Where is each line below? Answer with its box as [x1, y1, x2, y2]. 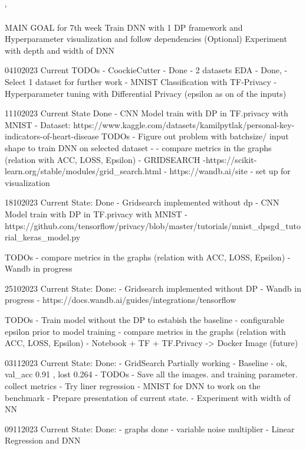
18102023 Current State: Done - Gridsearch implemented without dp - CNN [5, 196, 279, 208]
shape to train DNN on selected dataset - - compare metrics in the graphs [5, 141, 272, 154]
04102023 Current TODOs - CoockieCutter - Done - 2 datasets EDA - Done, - [5, 64, 288, 76]
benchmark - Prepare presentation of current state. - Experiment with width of [5, 391, 291, 403]
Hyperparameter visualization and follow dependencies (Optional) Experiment [5, 32, 287, 45]
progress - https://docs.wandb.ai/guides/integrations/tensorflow [5, 294, 236, 306]
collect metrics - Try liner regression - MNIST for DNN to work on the [5, 380, 261, 392]
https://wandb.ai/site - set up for [169, 165, 291, 177]
